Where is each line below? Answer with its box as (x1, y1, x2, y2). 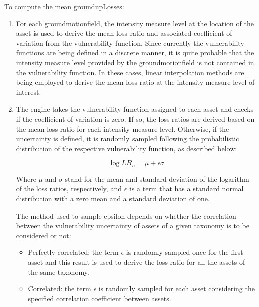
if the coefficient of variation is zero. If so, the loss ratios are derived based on (16, 113, 255, 124)
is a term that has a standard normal (129, 183, 244, 194)
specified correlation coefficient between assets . (28, 293, 171, 303)
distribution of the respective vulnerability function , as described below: (16, 143, 237, 153)
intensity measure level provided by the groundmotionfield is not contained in (16, 57, 254, 67)
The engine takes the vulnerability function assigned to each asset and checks (16, 104, 254, 114)
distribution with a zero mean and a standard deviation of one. (16, 193, 210, 203)
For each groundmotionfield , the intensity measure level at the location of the (16, 18, 254, 28)
